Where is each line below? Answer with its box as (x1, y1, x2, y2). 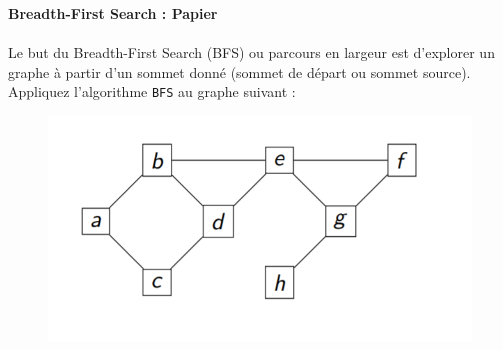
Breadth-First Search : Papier (8, 3, 218, 23)
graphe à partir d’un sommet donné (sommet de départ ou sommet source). (8, 61, 471, 82)
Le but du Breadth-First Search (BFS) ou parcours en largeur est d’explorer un (8, 42, 495, 63)
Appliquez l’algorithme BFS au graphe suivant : (8, 81, 296, 102)
